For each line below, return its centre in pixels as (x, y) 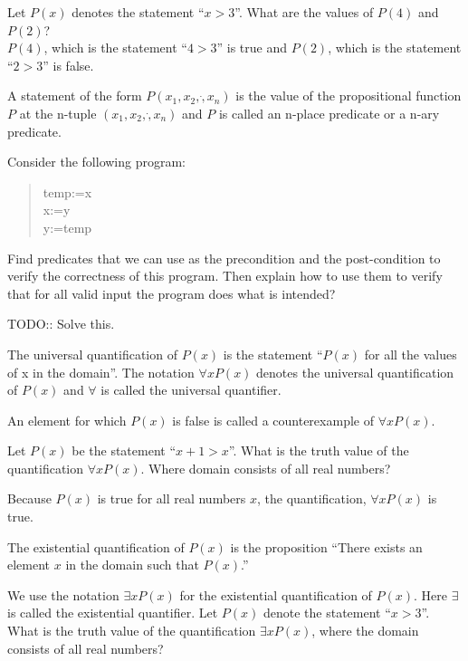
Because (29, 498)
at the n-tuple (58, 113)
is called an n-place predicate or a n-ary (329, 113)
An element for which (67, 420)
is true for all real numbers (172, 498)
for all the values (411, 354)
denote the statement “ (327, 613)
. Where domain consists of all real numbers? (266, 468)
